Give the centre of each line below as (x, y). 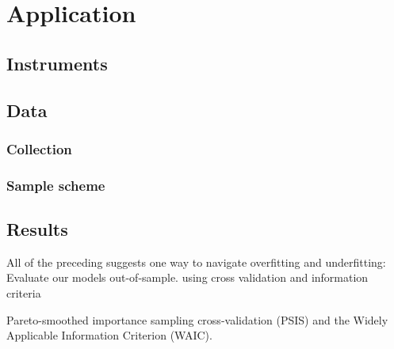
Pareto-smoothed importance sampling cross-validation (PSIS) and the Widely (197, 319)
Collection (39, 148)
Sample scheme (56, 185)
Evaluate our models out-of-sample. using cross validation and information (187, 277)
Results (37, 229)
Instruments (57, 63)
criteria (24, 293)
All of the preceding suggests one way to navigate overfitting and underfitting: (196, 262)
